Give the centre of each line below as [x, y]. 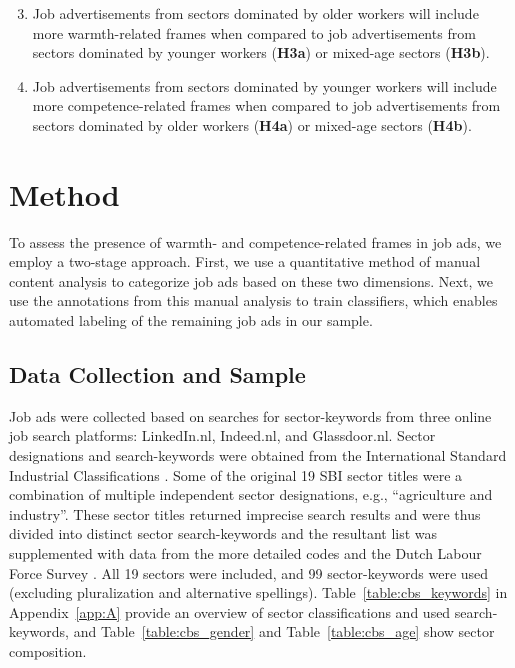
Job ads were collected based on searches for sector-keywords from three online [250, 415]
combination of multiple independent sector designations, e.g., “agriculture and [251, 494]
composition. [48, 650]
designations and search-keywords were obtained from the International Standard [258, 455]
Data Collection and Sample [157, 374]
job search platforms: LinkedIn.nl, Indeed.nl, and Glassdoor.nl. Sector [222, 435]
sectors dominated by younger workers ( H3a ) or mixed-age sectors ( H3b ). [261, 52]
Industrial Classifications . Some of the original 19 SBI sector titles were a [236, 474]
